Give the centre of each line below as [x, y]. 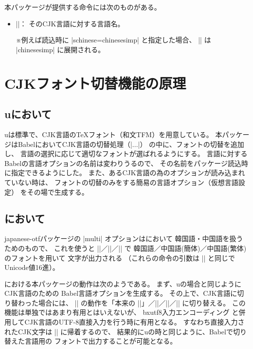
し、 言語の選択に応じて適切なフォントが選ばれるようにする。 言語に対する [126, 154]
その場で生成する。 [58, 192]
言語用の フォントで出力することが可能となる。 [101, 341]
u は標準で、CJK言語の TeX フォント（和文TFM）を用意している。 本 [113, 134]
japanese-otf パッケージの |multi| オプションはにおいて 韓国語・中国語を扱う [124, 238]
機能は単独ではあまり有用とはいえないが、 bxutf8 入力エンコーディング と [122, 312]
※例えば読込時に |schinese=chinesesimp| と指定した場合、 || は [113, 40]
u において [28, 114]
